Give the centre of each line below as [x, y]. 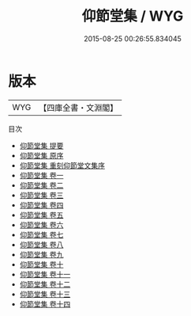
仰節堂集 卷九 [41, 254]
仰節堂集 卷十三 [45, 294]
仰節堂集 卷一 [41, 175]
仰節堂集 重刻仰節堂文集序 [62, 165]
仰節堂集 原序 [41, 155]
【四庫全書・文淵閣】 [79, 108]
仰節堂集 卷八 [41, 244]
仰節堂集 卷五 [41, 215]
